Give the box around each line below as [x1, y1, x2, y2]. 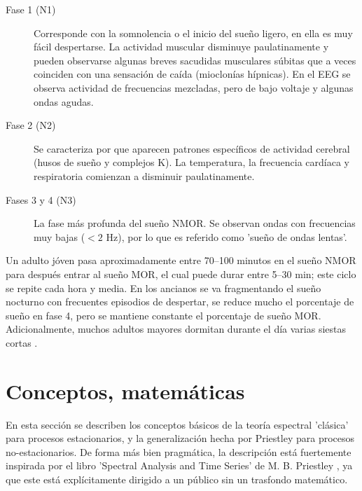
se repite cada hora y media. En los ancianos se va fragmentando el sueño [6, 280, 321, 295]
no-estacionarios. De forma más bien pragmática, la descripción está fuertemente [6, 444, 351, 459]
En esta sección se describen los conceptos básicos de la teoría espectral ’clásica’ [6, 417, 349, 431]
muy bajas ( [34, 229, 85, 244]
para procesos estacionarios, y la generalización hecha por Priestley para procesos [6, 431, 355, 445]
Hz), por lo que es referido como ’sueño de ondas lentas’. [106, 229, 347, 244]
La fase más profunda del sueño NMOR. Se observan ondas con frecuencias [34, 216, 356, 230]
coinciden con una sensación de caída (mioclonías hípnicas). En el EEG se [34, 67, 351, 81]
